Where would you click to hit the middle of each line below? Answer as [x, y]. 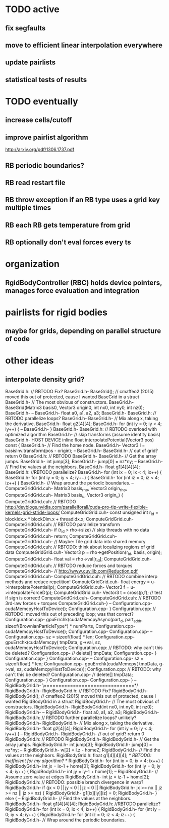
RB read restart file [35, 183]
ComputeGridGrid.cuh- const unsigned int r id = [110, 513]
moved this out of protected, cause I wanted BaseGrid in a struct [72, 397]
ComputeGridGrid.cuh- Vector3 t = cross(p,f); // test [108, 593]
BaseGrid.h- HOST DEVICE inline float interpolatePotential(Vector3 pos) [80, 440]
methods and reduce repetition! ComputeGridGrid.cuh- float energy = [78, 582]
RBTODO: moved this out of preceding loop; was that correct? [69, 614]
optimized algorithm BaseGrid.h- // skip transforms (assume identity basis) [83, 435]
